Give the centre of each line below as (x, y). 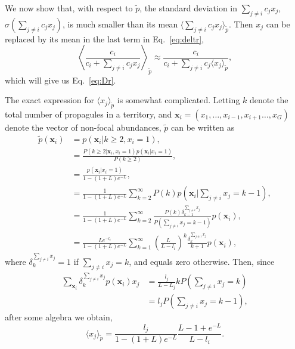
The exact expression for (49, 100)
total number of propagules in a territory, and (88, 114)
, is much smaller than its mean (120, 24)
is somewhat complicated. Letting (178, 100)
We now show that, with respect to (69, 8)
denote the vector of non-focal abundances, (83, 127)
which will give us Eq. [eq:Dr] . (60, 80)
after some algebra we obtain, (59, 317)
